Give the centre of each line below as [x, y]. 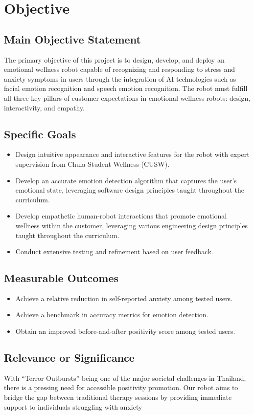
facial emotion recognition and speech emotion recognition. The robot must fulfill [126, 88]
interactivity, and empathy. [44, 107]
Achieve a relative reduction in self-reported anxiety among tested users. [124, 298]
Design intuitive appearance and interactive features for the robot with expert [132, 154]
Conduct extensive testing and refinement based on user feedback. [114, 251]
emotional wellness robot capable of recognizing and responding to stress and [119, 69]
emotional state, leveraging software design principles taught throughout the [130, 190]
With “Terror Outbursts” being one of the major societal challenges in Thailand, [125, 378]
